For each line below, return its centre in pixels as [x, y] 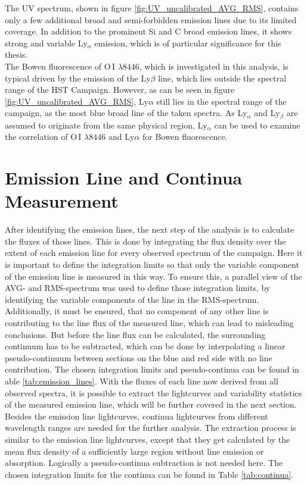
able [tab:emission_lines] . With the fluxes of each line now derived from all [142, 381]
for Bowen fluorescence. [185, 137]
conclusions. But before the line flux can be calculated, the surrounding [135, 334]
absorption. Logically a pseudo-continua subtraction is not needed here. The [144, 463]
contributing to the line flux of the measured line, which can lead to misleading [149, 323]
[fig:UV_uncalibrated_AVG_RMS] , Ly [77, 101]
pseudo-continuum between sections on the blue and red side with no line [139, 357]
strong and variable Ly [46, 43]
